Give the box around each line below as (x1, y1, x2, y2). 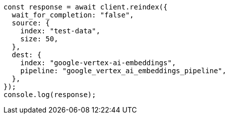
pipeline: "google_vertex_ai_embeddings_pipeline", (20, 67, 227, 75)
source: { (11, 19, 50, 27)
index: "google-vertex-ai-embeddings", (20, 59, 176, 67)
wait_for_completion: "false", (11, 11, 134, 19)
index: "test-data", (20, 27, 100, 35)
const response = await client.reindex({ (3, 3, 168, 11)
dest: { (11, 51, 41, 59)
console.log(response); (3, 91, 96, 99)
